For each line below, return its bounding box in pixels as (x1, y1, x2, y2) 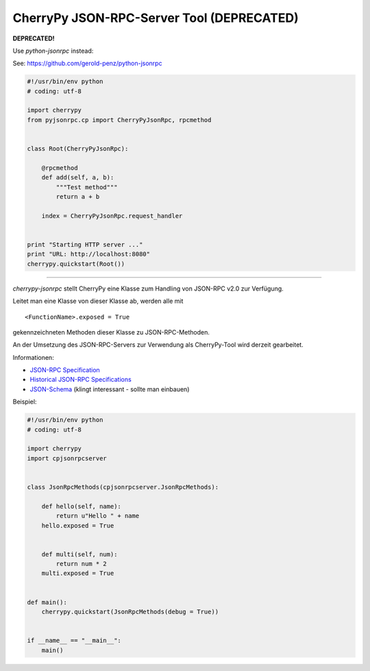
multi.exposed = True (41, 570, 114, 577)
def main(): (27, 598, 68, 606)
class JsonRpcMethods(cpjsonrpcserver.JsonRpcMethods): (27, 483, 219, 491)
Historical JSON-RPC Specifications (29, 376, 132, 384)
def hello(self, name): (41, 502, 121, 510)
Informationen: (12, 353, 54, 361)
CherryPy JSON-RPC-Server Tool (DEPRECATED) (12, 10, 299, 25)
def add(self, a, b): (41, 173, 114, 182)
